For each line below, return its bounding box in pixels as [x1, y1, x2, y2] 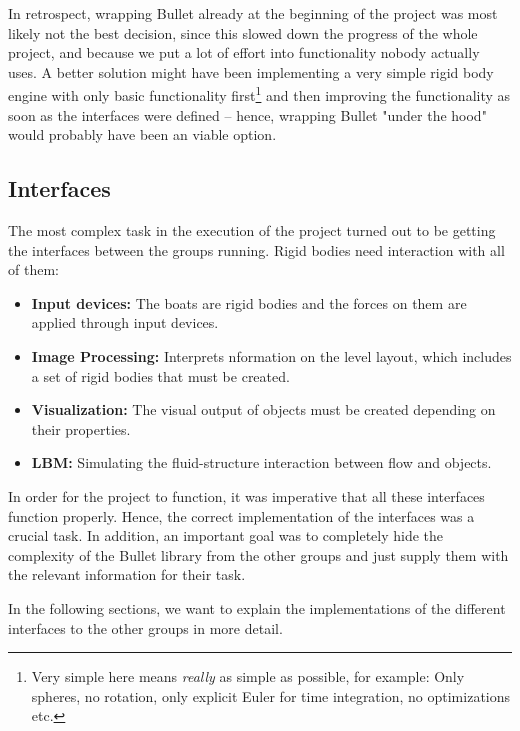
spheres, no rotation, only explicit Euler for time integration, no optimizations [31, 685, 511, 706]
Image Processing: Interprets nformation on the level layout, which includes [31, 345, 512, 366]
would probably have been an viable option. [8, 124, 277, 145]
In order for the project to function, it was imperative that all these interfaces [8, 485, 485, 506]
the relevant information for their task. [8, 564, 246, 585]
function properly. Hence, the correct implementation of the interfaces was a [8, 505, 475, 526]
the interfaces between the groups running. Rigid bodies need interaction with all [8, 239, 505, 260]
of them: [8, 259, 59, 280]
